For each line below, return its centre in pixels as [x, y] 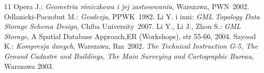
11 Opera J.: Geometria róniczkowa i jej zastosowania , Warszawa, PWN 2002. [127, 6]
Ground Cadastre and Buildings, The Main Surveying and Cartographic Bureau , [129, 56]
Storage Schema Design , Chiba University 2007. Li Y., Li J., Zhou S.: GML [123, 26]
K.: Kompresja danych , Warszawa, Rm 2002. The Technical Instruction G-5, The [131, 46]
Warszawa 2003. [29, 66]
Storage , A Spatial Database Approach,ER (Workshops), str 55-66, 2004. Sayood [130, 36]
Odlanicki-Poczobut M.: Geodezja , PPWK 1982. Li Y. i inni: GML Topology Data [132, 16]
